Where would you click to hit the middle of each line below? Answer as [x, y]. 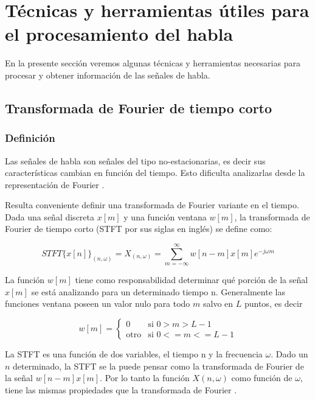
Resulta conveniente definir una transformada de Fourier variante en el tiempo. [152, 205]
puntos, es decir [273, 304]
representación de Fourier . [55, 184]
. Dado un [289, 354]
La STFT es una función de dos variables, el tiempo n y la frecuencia [134, 354]
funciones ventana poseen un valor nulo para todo [98, 304]
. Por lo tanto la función [145, 378]
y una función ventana [165, 216]
